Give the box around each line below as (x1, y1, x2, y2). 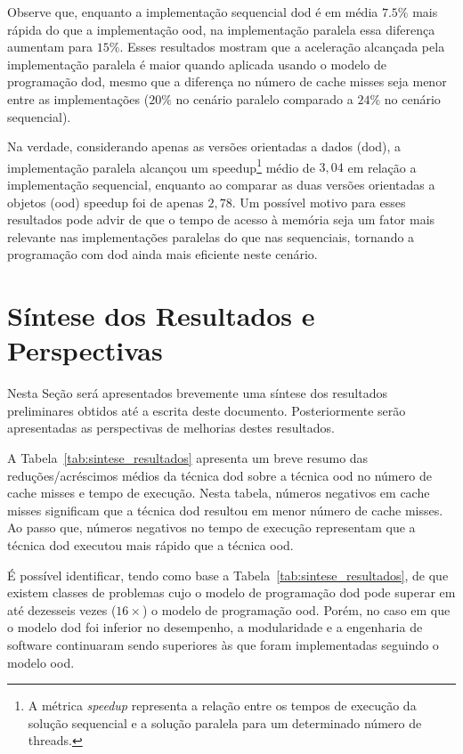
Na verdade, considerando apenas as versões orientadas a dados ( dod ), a (7, 137, 402, 156)
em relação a (347, 158, 417, 176)
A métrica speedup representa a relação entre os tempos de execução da (28, 696, 417, 715)
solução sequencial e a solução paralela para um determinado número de (28, 713, 422, 732)
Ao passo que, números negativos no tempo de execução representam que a (7, 518, 416, 537)
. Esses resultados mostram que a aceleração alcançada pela (119, 37, 445, 56)
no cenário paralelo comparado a (175, 89, 353, 108)
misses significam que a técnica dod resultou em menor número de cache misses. (7, 500, 443, 519)
